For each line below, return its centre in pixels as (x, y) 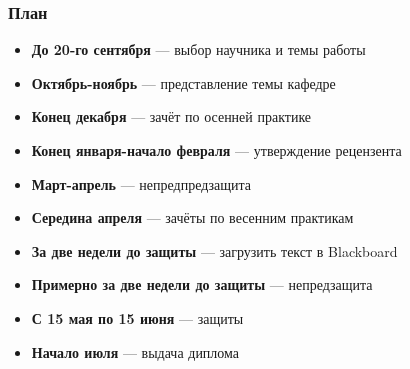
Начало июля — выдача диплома (135, 351)
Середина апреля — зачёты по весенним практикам (192, 217)
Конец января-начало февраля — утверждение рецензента (216, 150)
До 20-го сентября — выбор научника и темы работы (198, 49)
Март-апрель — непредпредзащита (141, 183)
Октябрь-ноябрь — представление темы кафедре (183, 82)
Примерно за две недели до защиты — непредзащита (202, 284)
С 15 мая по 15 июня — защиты (137, 317)
